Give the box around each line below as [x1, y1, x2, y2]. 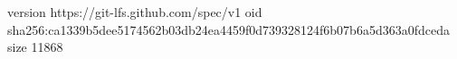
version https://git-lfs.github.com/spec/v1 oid [7, 3, 262, 21]
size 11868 [7, 38, 63, 56]
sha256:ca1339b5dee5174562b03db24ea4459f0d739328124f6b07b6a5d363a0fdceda [7, 20, 450, 38]
